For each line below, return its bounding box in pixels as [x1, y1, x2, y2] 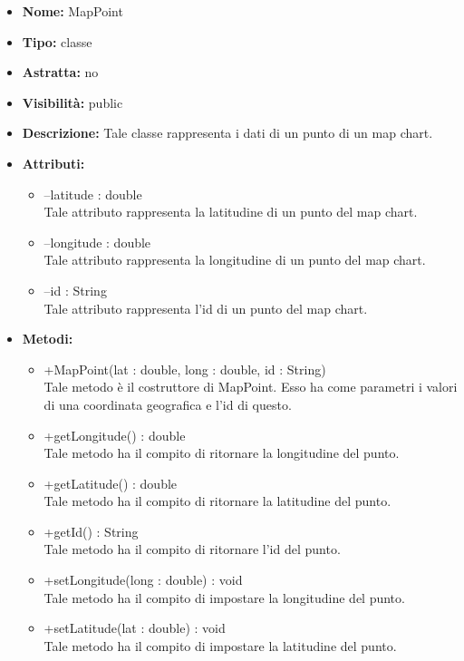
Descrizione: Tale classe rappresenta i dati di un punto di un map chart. [22, 123, 433, 142]
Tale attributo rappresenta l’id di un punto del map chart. [43, 298, 368, 317]
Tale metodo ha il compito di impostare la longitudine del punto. [43, 588, 405, 607]
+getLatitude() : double [43, 473, 178, 492]
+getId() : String [43, 521, 139, 540]
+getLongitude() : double [43, 425, 186, 444]
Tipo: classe [22, 32, 92, 51]
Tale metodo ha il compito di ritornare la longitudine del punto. [43, 443, 400, 462]
